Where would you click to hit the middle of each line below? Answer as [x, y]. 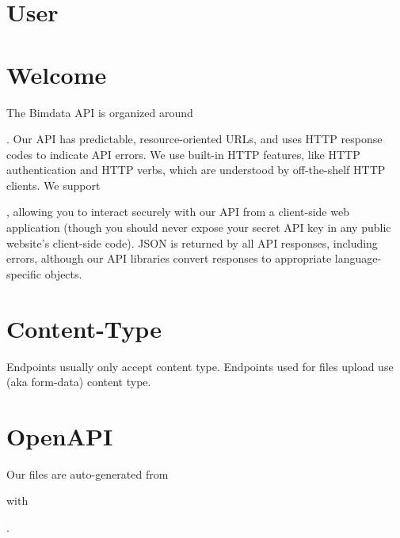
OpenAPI [60, 436]
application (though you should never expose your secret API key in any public [199, 227]
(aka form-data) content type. [79, 382]
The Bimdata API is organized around [100, 112]
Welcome [57, 74]
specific [24, 273]
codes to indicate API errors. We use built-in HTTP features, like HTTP [183, 154]
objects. [63, 273]
